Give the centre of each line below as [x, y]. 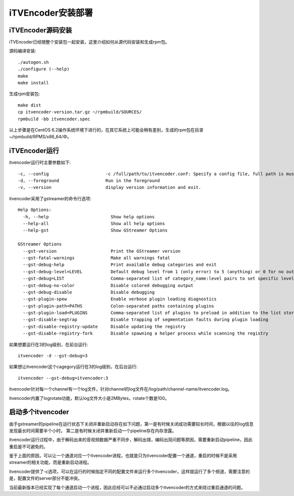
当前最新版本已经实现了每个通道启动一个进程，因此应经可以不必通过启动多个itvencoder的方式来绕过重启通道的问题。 [127, 487]
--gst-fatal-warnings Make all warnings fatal [97, 258]
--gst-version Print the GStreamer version [102, 251]
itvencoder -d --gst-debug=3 [53, 356]
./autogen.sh [33, 62]
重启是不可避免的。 [28, 446]
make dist [29, 105]
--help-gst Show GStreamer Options [95, 230]
